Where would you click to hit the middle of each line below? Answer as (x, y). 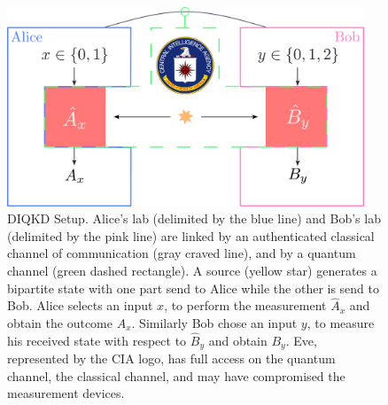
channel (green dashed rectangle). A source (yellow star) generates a (192, 270)
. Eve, (301, 340)
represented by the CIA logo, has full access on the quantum (171, 358)
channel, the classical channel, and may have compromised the (176, 375)
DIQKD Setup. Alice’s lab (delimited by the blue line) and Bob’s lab (194, 218)
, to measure (341, 322)
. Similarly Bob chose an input (214, 322)
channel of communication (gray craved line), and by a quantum (182, 253)
